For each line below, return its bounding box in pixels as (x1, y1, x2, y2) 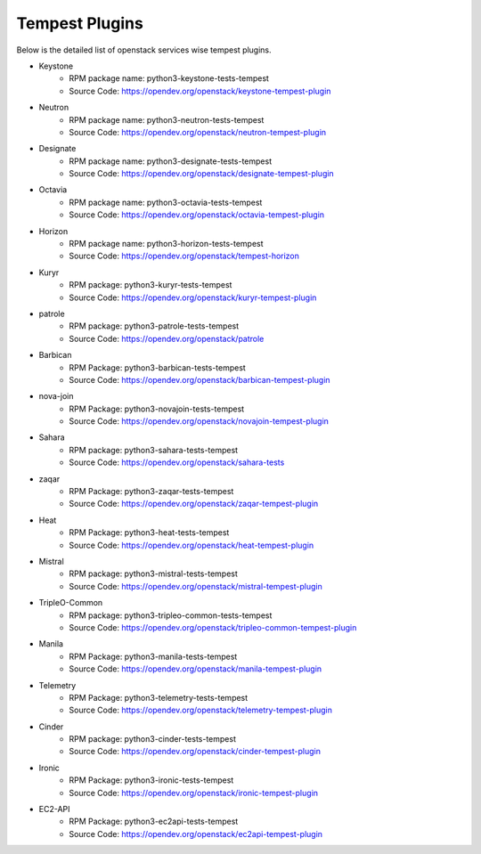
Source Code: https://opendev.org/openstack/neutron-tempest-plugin (69, 126, 327, 137)
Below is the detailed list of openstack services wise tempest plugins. (16, 45, 272, 55)
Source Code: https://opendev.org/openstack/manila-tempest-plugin (69, 663, 322, 674)
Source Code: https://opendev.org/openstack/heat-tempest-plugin (69, 540, 314, 550)
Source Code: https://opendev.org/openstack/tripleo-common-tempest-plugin (69, 622, 357, 632)
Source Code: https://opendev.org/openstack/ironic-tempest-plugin (69, 787, 319, 798)
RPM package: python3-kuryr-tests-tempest (69, 280, 232, 290)
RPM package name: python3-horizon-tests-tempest (69, 239, 264, 249)
